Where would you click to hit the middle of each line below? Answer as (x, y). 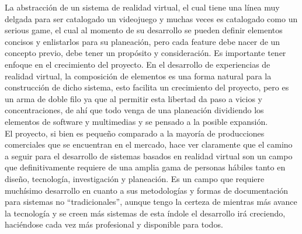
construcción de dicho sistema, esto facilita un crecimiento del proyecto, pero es (147, 87)
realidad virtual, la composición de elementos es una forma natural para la (138, 76)
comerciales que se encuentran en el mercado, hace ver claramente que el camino (149, 144)
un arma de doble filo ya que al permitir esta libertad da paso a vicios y (133, 98)
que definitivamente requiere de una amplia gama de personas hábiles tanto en (145, 167)
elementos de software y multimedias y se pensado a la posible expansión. (136, 121)
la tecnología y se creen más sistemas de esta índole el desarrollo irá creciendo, (145, 213)
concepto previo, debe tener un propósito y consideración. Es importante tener (145, 53)
